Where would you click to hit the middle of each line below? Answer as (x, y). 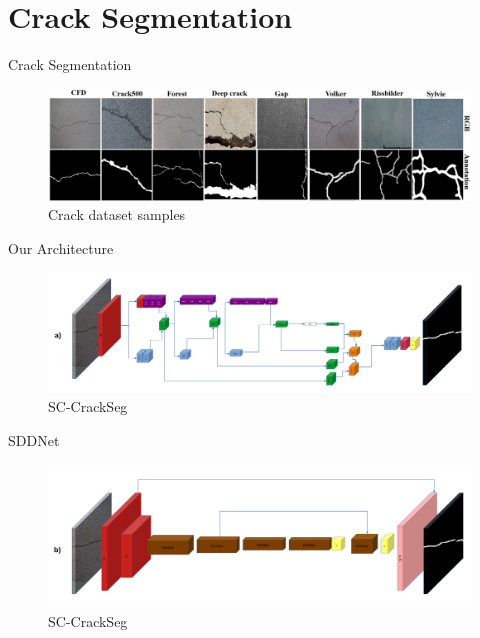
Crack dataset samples (117, 214)
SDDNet (34, 439)
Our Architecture (61, 247)
